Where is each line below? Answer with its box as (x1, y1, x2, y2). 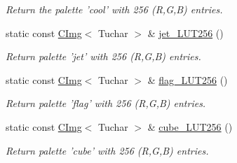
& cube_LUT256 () (147, 119, 233, 134)
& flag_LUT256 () (147, 72, 228, 87)
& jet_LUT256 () (147, 25, 224, 40)
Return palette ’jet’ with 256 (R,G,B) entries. (6, 49, 201, 64)
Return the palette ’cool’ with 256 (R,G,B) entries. (6, 2, 223, 16)
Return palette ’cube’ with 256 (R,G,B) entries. (6, 143, 209, 157)
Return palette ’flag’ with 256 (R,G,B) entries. (6, 96, 206, 111)
